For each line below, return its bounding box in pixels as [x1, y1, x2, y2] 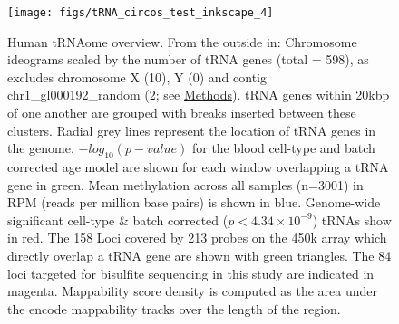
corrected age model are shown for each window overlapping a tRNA [7, 157, 389, 176]
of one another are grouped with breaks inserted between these [7, 103, 356, 122]
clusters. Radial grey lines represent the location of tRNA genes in [7, 120, 376, 139]
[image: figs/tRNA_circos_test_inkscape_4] [7, 6, 274, 19]
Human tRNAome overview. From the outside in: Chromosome [7, 32, 357, 51]
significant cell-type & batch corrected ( [7, 210, 229, 229]
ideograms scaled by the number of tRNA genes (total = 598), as [7, 50, 369, 69]
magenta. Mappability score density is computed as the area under [7, 281, 377, 300]
